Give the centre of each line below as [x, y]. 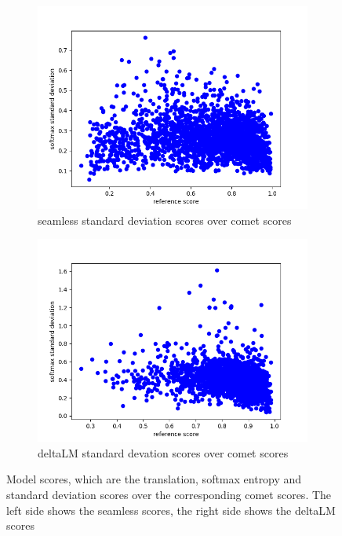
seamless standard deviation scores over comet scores [165, 220]
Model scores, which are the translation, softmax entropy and [154, 479]
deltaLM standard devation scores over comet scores [163, 452]
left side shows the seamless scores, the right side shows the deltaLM [171, 510]
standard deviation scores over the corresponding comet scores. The [169, 494]
